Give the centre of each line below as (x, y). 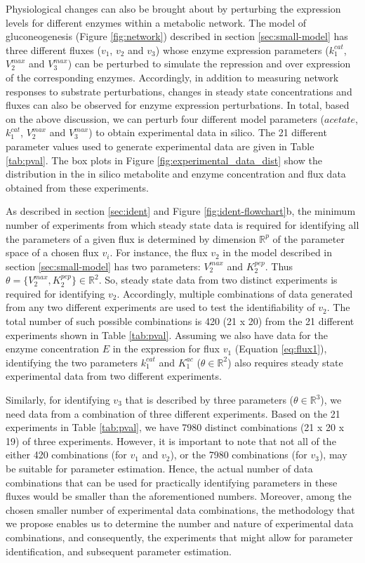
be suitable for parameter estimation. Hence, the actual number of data (159, 468)
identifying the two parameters (72, 362)
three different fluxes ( (53, 49)
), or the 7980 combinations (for (239, 455)
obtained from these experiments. (78, 187)
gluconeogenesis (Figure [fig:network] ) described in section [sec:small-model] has (177, 36)
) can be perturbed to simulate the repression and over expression (209, 64)
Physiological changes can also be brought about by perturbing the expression (173, 8)
